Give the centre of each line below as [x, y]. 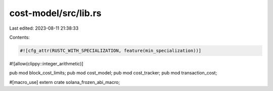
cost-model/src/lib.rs [55, 13]
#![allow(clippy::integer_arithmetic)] [46, 63]
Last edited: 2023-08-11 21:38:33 [44, 28]
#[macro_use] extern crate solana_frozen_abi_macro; [65, 82]
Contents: [19, 37]
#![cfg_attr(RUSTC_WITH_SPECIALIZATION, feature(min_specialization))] [111, 51]
